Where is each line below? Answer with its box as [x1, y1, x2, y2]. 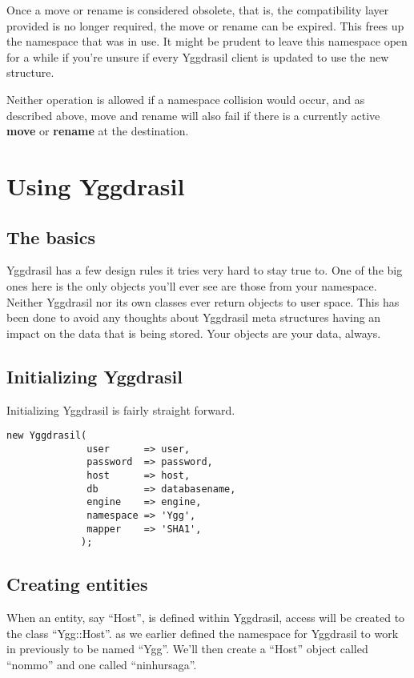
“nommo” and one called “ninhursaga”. [6, 656, 197, 672]
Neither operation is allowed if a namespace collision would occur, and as [6, 90, 365, 107]
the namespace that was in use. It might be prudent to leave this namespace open [6, 33, 408, 50]
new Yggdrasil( [6, 430, 87, 442]
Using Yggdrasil [6, 169, 185, 202]
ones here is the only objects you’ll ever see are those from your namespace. [6, 277, 377, 294]
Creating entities [6, 572, 148, 596]
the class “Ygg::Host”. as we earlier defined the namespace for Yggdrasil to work [6, 624, 399, 641]
